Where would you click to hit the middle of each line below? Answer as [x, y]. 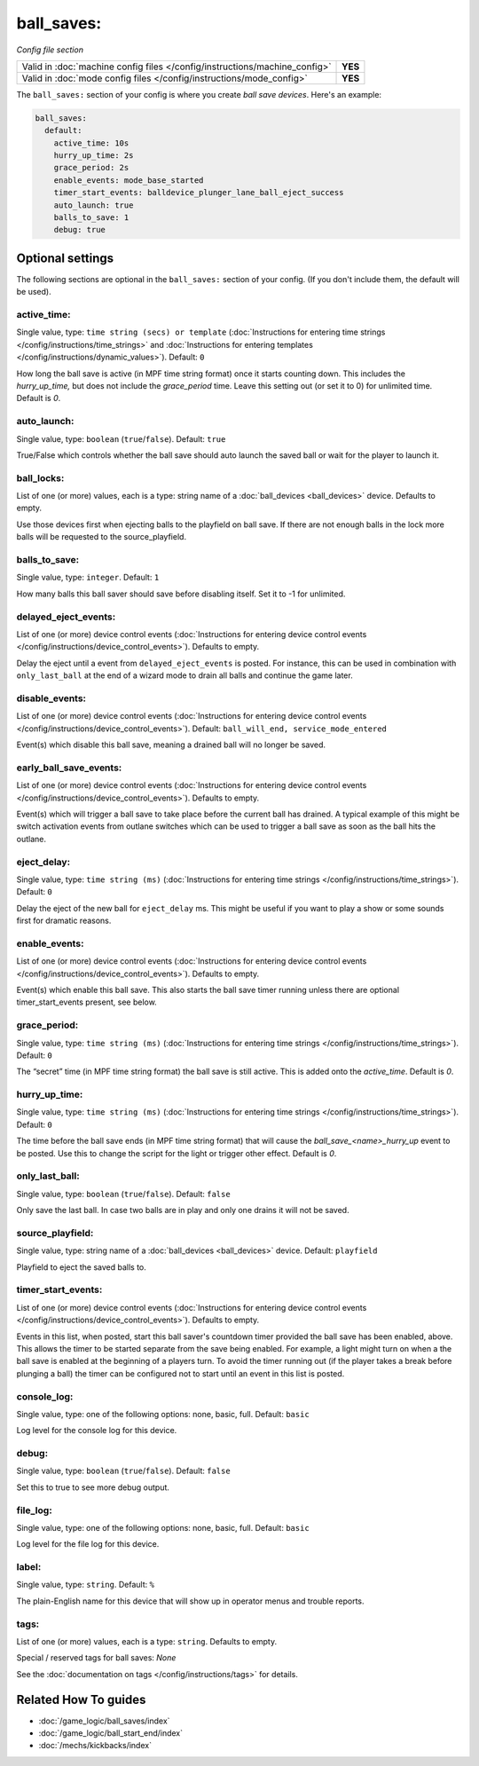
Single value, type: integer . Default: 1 [88, 578]
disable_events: [51, 698]
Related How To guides [81, 1699]
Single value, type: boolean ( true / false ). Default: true [121, 438]
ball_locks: [40, 477]
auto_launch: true [94, 205]
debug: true [80, 230]
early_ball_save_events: [69, 768]
